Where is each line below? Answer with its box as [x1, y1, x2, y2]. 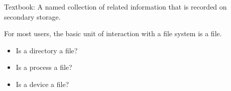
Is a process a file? [16, 62, 72, 72]
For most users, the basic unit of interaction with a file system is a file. [4, 28, 222, 39]
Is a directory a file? [16, 45, 78, 55]
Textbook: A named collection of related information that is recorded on [4, 2, 227, 12]
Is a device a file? [16, 78, 69, 89]
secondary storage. [4, 11, 61, 22]
